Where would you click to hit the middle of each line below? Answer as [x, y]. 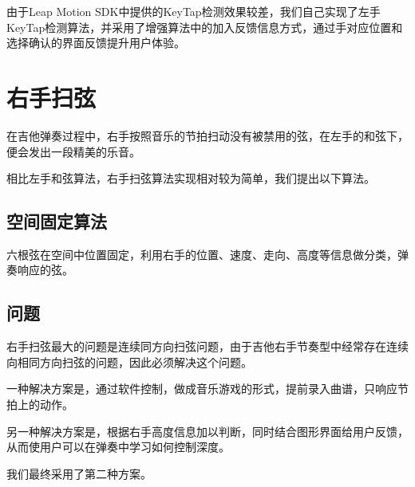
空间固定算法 [57, 221]
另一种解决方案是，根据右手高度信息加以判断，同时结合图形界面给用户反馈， [207, 431]
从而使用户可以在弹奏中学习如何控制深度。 [118, 447]
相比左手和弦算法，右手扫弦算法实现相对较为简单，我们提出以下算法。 [191, 178]
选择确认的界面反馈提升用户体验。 [96, 43]
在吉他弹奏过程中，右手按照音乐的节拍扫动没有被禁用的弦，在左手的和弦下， [207, 135]
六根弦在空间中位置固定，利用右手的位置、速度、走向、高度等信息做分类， [202, 254]
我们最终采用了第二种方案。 [79, 473]
